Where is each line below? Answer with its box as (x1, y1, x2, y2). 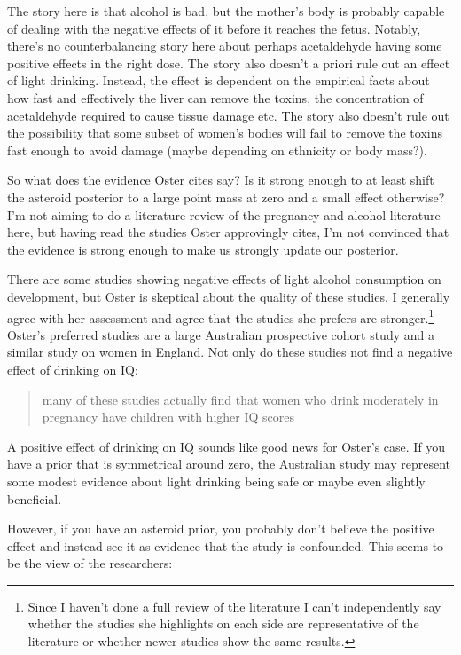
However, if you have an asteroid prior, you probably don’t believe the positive (7, 519, 434, 538)
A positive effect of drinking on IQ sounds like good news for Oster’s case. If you (7, 437, 446, 455)
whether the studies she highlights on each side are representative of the (27, 614, 419, 633)
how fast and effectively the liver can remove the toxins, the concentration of (7, 88, 424, 107)
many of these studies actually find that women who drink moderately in (42, 390, 439, 408)
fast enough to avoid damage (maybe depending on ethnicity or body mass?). (7, 140, 427, 159)
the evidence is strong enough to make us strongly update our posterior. (7, 240, 399, 258)
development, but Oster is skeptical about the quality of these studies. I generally (7, 287, 450, 305)
